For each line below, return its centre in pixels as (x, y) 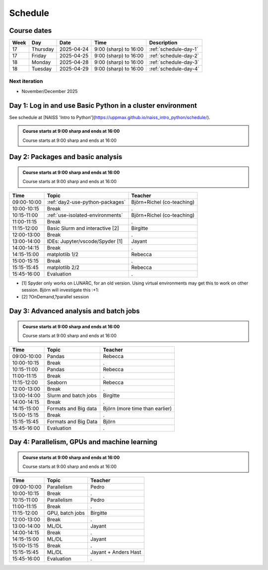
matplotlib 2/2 (63, 267)
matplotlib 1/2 (63, 254)
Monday (41, 62)
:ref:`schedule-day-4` (174, 69)
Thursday (43, 49)
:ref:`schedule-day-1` (174, 49)
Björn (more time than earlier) (137, 408)
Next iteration (26, 81)
